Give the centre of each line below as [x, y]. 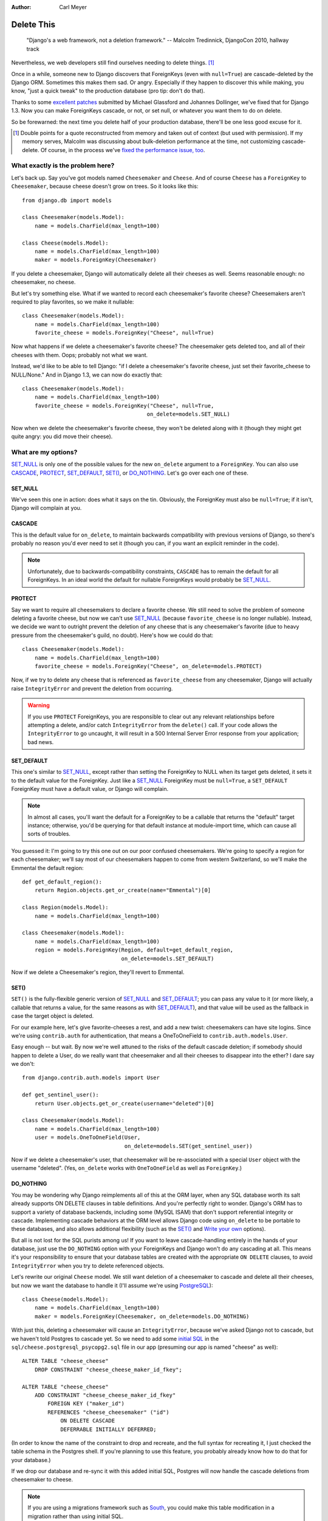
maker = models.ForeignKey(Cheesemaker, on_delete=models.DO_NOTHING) [142, 1316]
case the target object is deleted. [53, 1016]
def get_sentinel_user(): [61, 1095]
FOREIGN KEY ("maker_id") [86, 1404]
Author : [21, 7]
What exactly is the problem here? [63, 165]
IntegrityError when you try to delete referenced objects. [88, 1265]
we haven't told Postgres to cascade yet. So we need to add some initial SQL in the [115, 1338]
